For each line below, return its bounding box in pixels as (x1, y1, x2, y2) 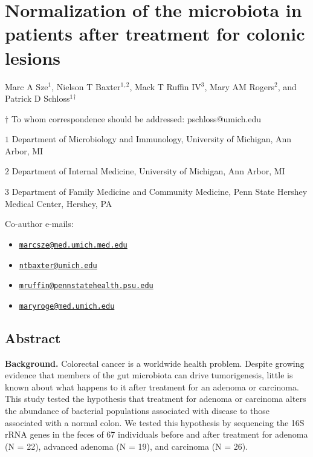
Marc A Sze (5, 80, 48, 93)
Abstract (5, 328, 61, 347)
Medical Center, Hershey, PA (5, 197, 112, 209)
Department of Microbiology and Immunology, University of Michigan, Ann (11, 133, 292, 145)
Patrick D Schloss (5, 92, 70, 105)
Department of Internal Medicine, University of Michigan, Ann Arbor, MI (11, 165, 285, 177)
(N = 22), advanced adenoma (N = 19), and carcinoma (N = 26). (5, 439, 248, 452)
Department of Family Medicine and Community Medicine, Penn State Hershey (11, 185, 308, 198)
